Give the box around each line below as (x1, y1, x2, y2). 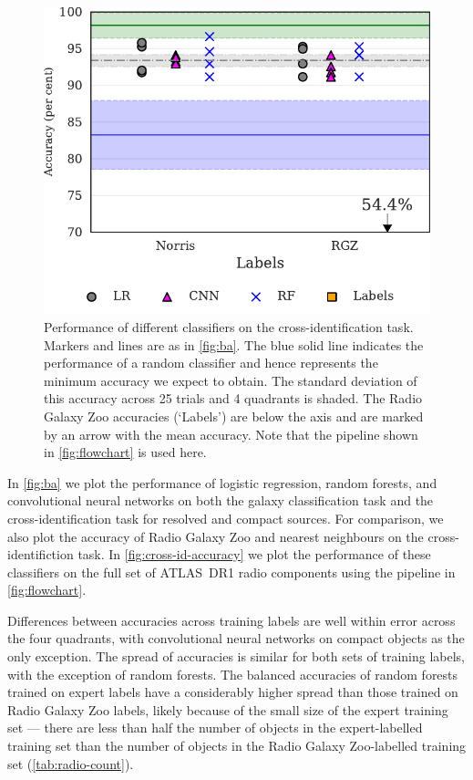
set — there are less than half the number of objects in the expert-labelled (7, 718, 423, 737)
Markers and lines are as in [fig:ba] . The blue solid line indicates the (44, 335, 424, 354)
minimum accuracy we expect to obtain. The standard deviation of (44, 370, 417, 390)
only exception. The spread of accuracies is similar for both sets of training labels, (7, 647, 466, 666)
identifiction (7, 545, 74, 564)
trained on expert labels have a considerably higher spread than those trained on (7, 682, 458, 702)
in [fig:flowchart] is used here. (44, 442, 207, 462)
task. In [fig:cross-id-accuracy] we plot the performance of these (77, 545, 431, 564)
